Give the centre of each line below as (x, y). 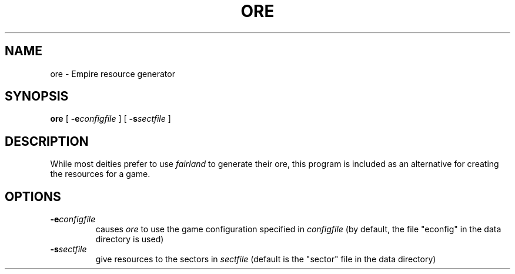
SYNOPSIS (37, 96)
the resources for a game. (100, 174)
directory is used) (130, 239)
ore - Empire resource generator (113, 73)
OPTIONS (33, 196)
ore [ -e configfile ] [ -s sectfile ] (111, 119)
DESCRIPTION (47, 141)
